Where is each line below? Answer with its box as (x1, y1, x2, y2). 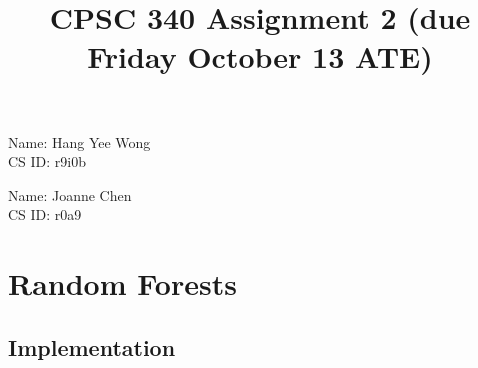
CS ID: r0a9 (8, 204, 82, 225)
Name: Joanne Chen (8, 184, 132, 205)
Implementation (8, 331, 176, 362)
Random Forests (8, 263, 237, 304)
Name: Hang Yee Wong (8, 131, 151, 152)
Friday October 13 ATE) (87, 36, 433, 77)
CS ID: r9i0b (8, 151, 87, 172)
